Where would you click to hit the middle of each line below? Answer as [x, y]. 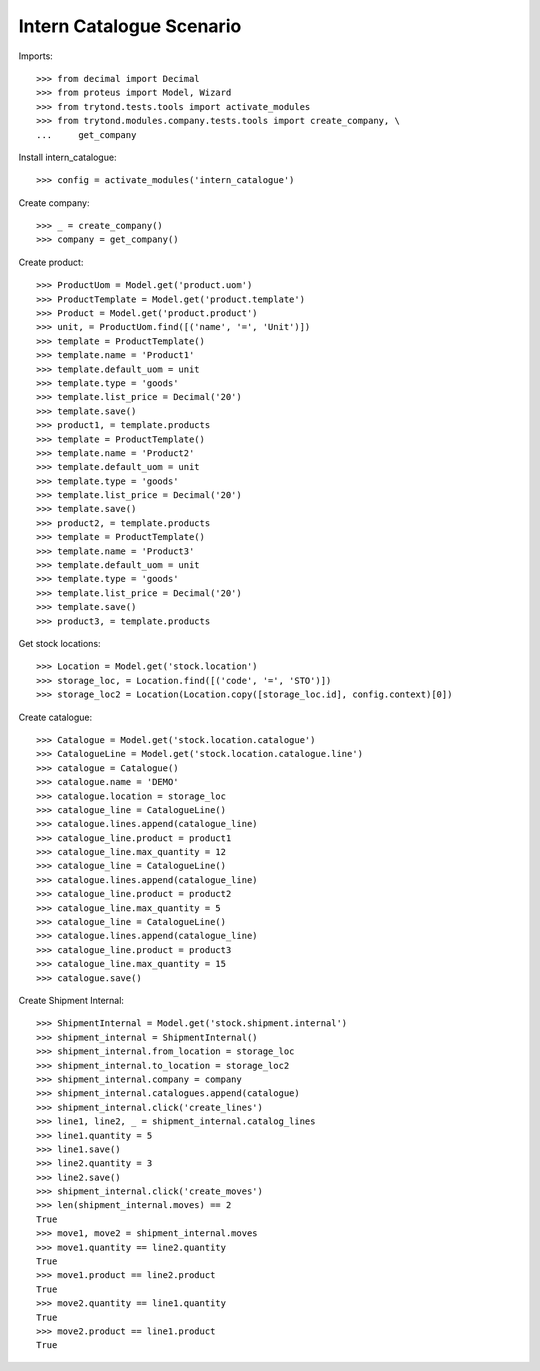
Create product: [51, 262]
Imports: [36, 56]
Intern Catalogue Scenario [130, 26]
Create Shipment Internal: [71, 1000]
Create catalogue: [55, 717]
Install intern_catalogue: [67, 157]
